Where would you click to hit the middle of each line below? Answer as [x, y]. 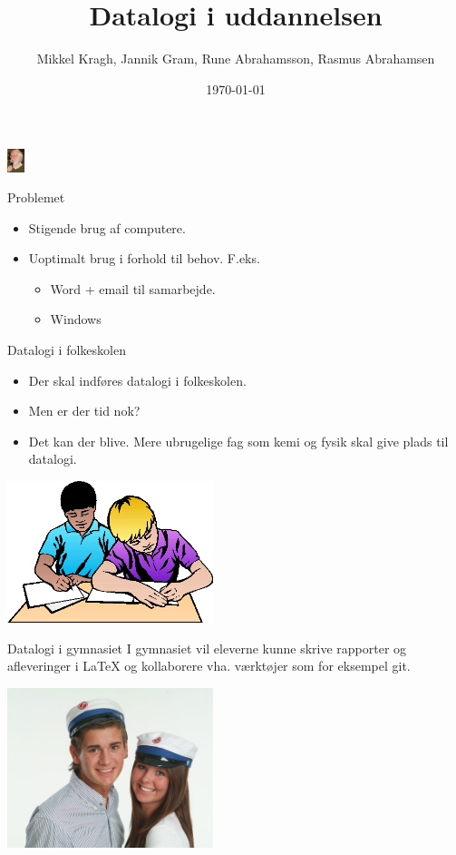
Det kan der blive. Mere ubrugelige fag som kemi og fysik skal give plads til [238, 441]
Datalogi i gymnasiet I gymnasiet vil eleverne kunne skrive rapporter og [207, 648]
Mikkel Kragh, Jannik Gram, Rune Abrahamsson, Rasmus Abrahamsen [236, 59]
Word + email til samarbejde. [133, 288]
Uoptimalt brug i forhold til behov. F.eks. [144, 258]
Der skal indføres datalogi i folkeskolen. [137, 380]
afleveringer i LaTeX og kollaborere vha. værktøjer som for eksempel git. [209, 666]
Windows [76, 319]
